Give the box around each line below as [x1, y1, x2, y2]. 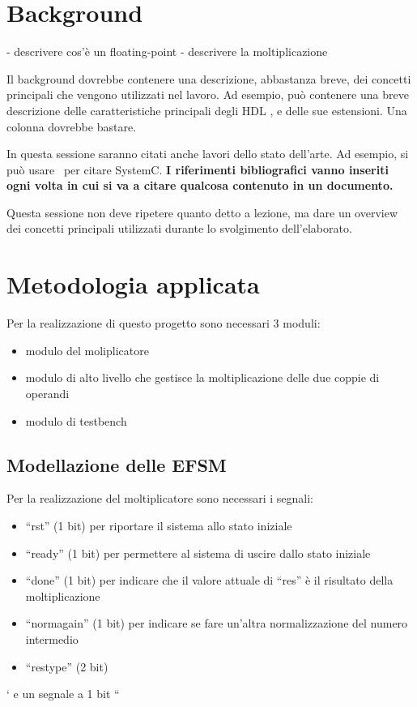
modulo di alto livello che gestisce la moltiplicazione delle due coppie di [25, 369, 380, 386]
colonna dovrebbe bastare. [6, 118, 137, 135]
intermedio [25, 630, 79, 647]
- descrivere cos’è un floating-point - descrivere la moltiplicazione [6, 43, 328, 60]
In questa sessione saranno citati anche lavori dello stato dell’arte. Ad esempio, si [6, 145, 409, 162]
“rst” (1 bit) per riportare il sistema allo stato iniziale [25, 516, 292, 533]
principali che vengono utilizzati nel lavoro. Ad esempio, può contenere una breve [6, 86, 409, 103]
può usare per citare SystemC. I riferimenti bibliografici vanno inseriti [6, 161, 389, 178]
